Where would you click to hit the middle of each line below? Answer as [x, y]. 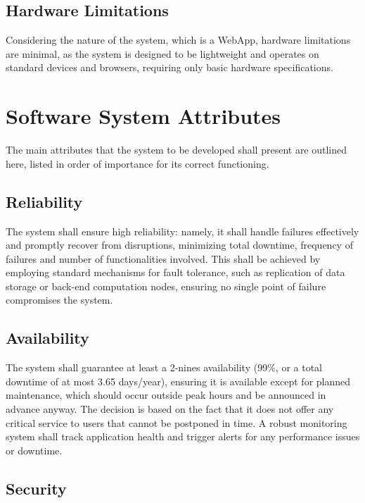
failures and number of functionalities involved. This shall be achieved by [163, 258]
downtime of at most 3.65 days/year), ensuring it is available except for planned [178, 381]
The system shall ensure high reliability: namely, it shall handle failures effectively [182, 231]
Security [36, 488]
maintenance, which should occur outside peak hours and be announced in [166, 395]
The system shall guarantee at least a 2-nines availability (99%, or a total [164, 367]
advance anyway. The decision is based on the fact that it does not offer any [170, 409]
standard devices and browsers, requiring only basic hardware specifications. [169, 67]
